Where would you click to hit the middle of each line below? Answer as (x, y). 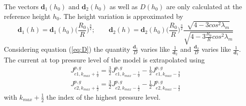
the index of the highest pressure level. (104, 97)
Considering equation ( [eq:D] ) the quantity (67, 49)
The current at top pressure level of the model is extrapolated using (104, 60)
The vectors (21, 6)
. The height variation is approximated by (121, 16)
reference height (27, 16)
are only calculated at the (204, 6)
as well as (123, 6)
